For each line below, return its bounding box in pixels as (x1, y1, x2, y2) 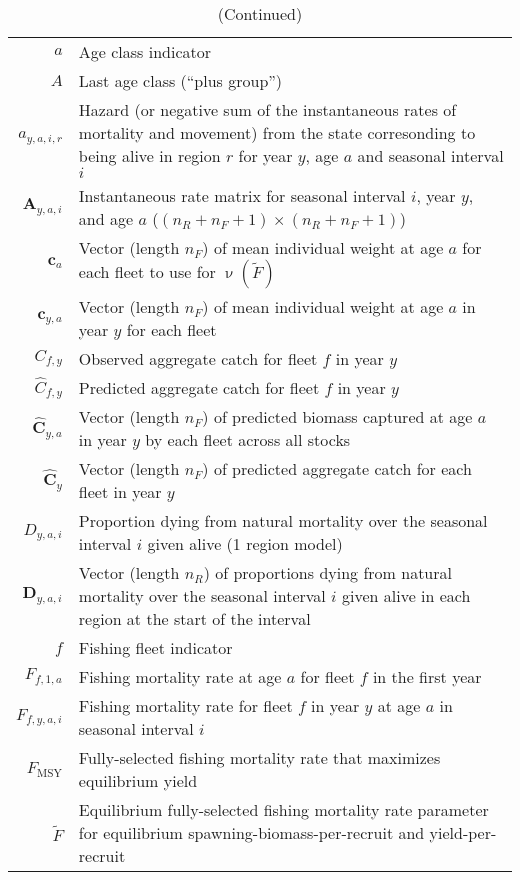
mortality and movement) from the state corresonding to (78, 121, 476, 144)
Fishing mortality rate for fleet (78, 694, 293, 718)
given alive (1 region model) (147, 532, 343, 556)
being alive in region (78, 144, 221, 167)
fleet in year (78, 480, 162, 504)
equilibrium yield (78, 769, 198, 793)
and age (78, 207, 134, 230)
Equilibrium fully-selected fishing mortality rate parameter (78, 798, 489, 822)
